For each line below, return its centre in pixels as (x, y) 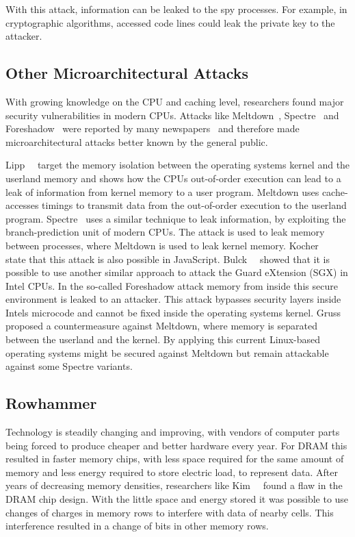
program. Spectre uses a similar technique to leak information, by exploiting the (176, 218)
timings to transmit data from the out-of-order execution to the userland (194, 205)
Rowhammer (51, 403)
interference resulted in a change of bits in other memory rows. (137, 526)
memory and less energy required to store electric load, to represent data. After (172, 472)
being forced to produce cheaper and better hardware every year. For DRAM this (176, 445)
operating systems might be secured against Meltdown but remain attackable (167, 352)
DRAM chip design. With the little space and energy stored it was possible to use (177, 499)
